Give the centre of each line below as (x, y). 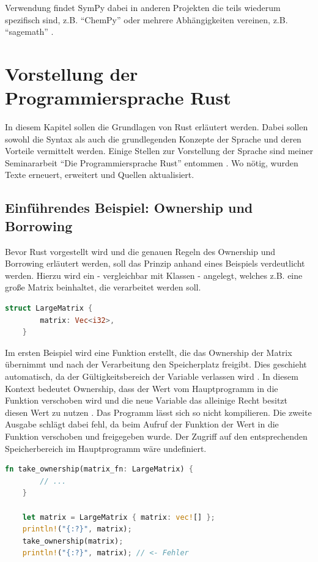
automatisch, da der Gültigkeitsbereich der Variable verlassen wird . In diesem (152, 376)
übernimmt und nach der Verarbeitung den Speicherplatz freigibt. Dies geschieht (156, 364)
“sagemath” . (29, 31)
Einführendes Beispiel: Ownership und (129, 208)
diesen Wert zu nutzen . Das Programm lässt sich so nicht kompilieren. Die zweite (158, 412)
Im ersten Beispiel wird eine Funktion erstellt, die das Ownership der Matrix (149, 352)
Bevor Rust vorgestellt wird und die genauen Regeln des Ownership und (140, 251)
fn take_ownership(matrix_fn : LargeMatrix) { (99, 469)
